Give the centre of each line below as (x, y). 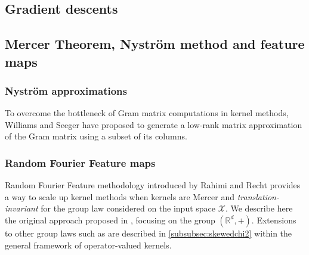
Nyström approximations (66, 90)
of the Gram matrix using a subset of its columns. (96, 136)
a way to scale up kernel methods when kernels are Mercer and (120, 196)
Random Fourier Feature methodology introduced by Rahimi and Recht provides (153, 185)
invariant (21, 208)
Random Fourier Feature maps (80, 162)
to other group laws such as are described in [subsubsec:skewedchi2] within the (149, 233)
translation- (258, 196)
